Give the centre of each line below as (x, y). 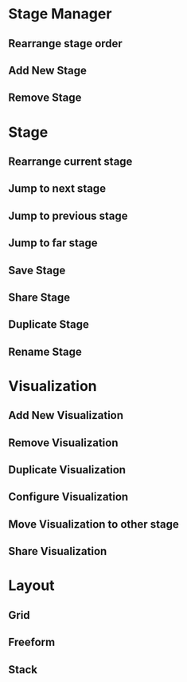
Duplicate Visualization (67, 470)
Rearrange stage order (66, 44)
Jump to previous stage (68, 215)
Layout (31, 586)
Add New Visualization (66, 415)
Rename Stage (45, 351)
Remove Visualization (63, 443)
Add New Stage (48, 70)
